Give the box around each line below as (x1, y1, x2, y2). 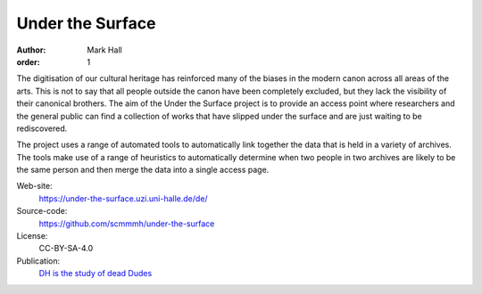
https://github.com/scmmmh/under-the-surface (38, 218, 215, 229)
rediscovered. (16, 123, 68, 134)
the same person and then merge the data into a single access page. (16, 165, 270, 176)
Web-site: (16, 181, 53, 192)
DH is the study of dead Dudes (38, 268, 153, 279)
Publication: (16, 255, 61, 266)
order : (16, 56, 40, 67)
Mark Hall (87, 45, 122, 55)
